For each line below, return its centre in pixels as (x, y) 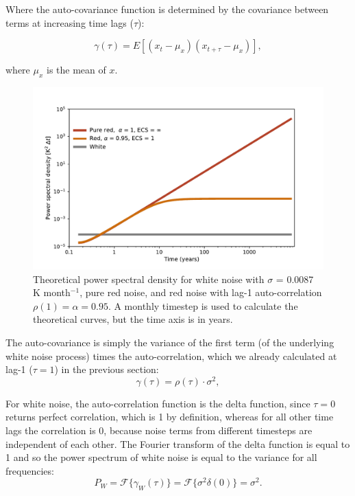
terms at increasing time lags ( (70, 22)
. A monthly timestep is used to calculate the (203, 305)
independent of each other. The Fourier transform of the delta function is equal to (178, 443)
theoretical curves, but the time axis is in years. (133, 319)
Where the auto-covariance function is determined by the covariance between (167, 9)
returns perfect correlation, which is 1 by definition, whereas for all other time (170, 417)
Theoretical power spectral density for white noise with (149, 279)
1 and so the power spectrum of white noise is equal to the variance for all (161, 457)
